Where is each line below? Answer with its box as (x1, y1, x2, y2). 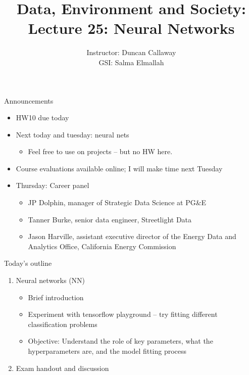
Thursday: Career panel (16, 180, 89, 191)
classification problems (28, 318, 97, 329)
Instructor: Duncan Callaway (86, 47, 176, 58)
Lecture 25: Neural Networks (28, 18, 235, 38)
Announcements (4, 95, 54, 106)
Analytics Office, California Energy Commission (28, 241, 176, 251)
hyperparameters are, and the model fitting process (28, 346, 187, 356)
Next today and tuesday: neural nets (16, 129, 129, 139)
